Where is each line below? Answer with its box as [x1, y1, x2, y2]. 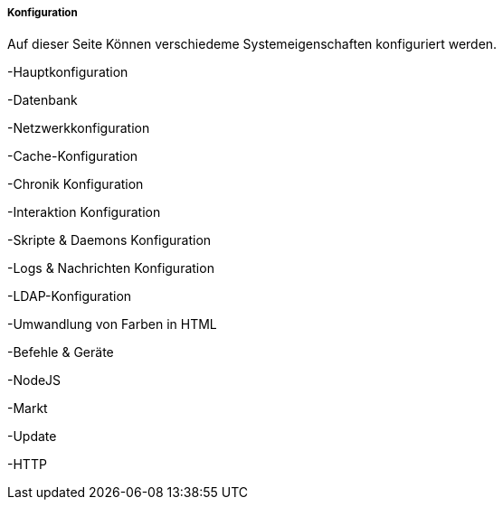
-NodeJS [7, 372, 62, 389]
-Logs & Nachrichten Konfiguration [7, 260, 214, 277]
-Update [7, 428, 57, 445]
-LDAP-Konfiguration [7, 288, 132, 305]
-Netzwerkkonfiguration [7, 120, 150, 136]
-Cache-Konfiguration [7, 148, 138, 164]
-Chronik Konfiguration [7, 176, 144, 192]
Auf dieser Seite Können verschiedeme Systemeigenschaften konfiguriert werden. [7, 36, 498, 52]
